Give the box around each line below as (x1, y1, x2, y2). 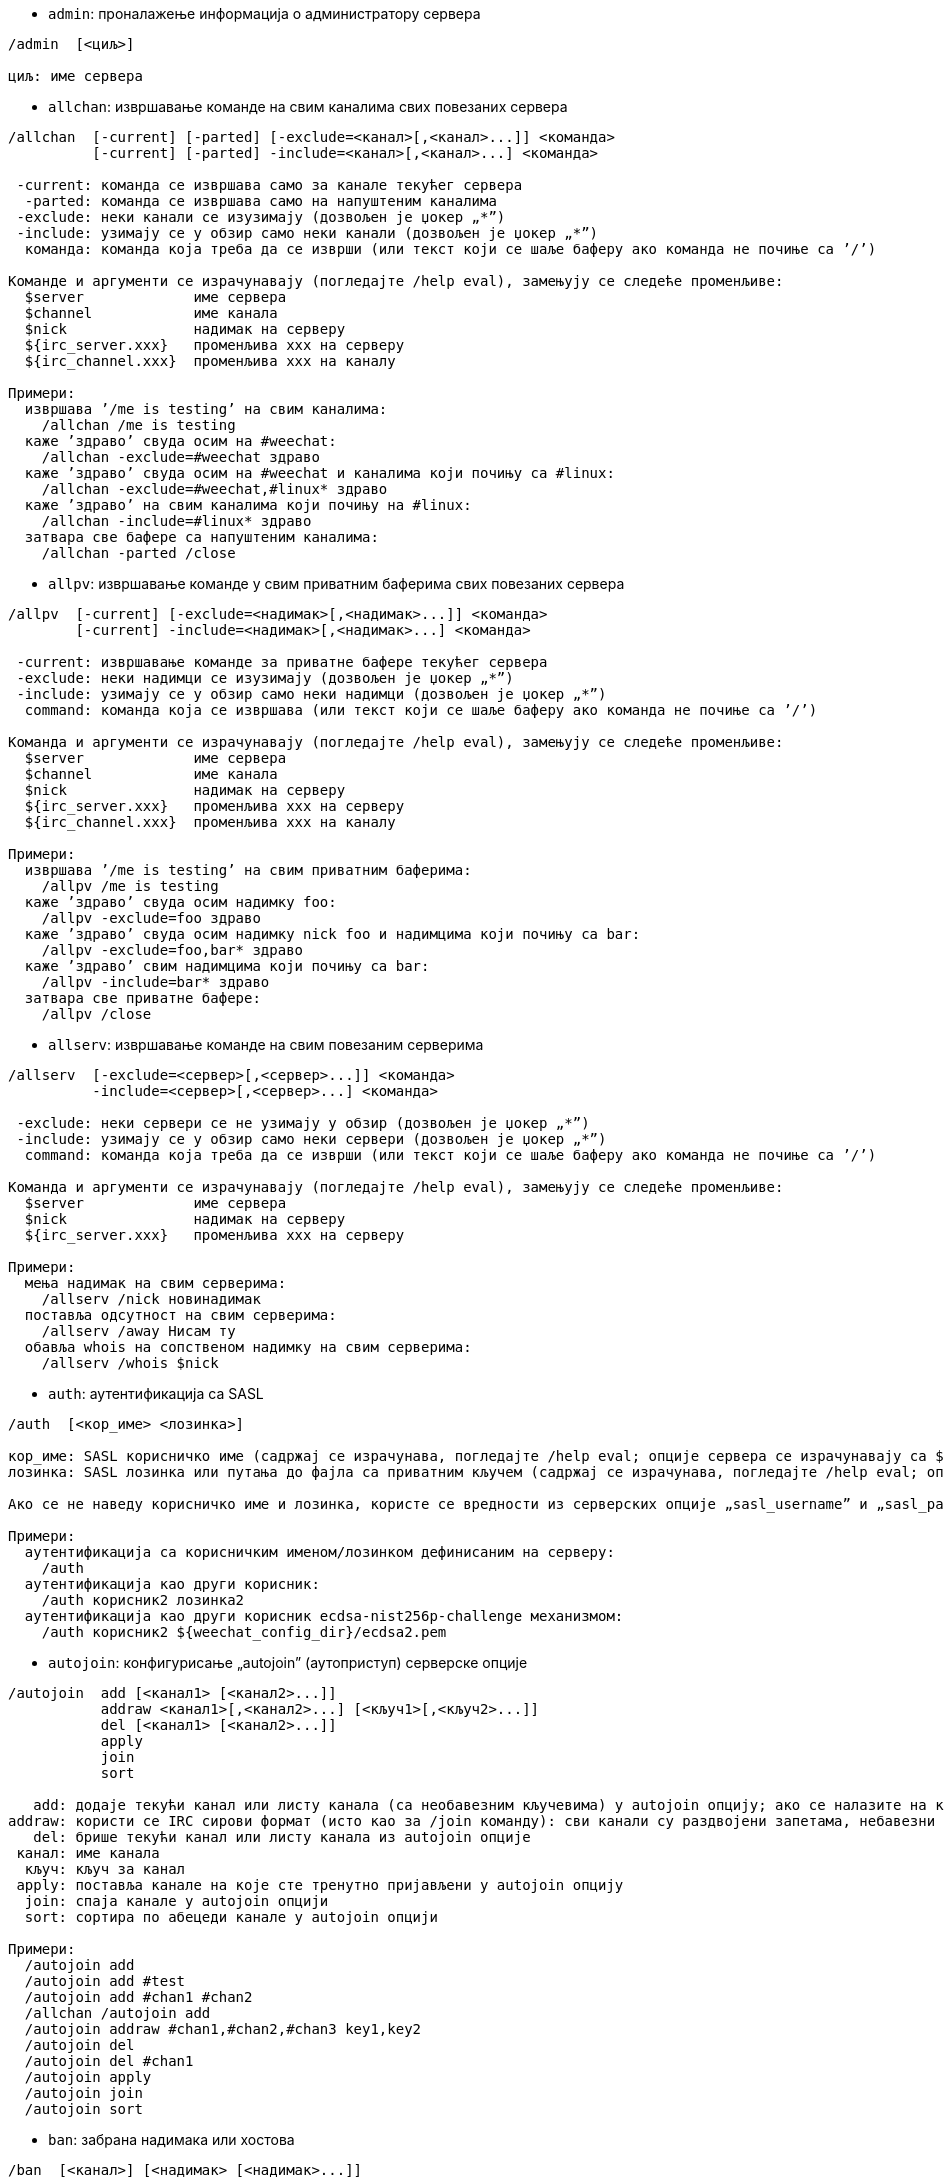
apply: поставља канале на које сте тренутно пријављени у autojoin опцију (16, 1877, 624, 1893)
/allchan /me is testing (41, 417, 236, 433)
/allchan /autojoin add (24, 2005, 211, 2021)
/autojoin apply (24, 2069, 152, 2085)
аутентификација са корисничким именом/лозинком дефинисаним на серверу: (24, 1544, 615, 1560)
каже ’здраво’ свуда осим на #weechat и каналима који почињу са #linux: (24, 465, 615, 481)
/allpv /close (41, 1006, 152, 1022)
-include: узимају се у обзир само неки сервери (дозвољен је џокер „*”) (16, 1131, 607, 1147)
